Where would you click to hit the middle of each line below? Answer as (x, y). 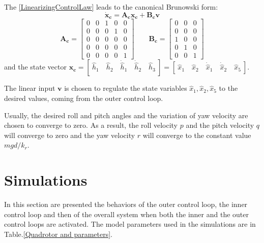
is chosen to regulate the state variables (126, 88)
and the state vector (35, 67)
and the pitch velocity (220, 125)
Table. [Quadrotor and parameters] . (58, 234)
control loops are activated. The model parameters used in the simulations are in (130, 224)
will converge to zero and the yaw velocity (70, 135)
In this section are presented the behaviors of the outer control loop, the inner (126, 204)
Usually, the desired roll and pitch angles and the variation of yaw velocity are (126, 115)
